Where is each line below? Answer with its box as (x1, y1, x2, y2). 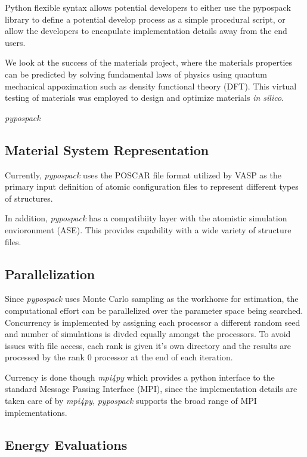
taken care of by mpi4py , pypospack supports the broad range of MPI (5, 394, 257, 407)
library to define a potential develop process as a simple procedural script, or (5, 13, 286, 25)
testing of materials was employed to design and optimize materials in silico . (5, 91, 284, 104)
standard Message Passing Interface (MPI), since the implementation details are (5, 382, 297, 395)
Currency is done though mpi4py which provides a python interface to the (5, 370, 275, 383)
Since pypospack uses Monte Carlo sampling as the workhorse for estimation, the (5, 292, 299, 305)
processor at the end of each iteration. (94, 351, 233, 363)
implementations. (5, 406, 67, 418)
